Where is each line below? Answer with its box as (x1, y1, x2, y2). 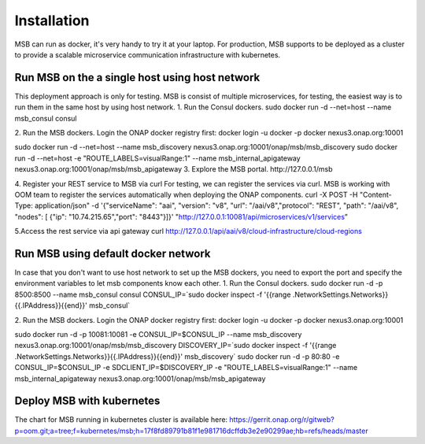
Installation (14, 12, 90, 29)
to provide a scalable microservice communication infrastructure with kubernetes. (14, 50, 281, 59)
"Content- (359, 190, 393, 199)
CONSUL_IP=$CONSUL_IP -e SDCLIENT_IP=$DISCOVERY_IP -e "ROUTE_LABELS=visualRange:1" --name (14, 363, 358, 372)
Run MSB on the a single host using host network (14, 71, 261, 84)
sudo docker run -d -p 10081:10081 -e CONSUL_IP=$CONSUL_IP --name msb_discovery (14, 330, 302, 339)
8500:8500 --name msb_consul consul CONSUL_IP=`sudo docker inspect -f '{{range (14, 290, 291, 299)
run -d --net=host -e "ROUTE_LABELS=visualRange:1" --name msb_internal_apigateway (14, 154, 301, 163)
